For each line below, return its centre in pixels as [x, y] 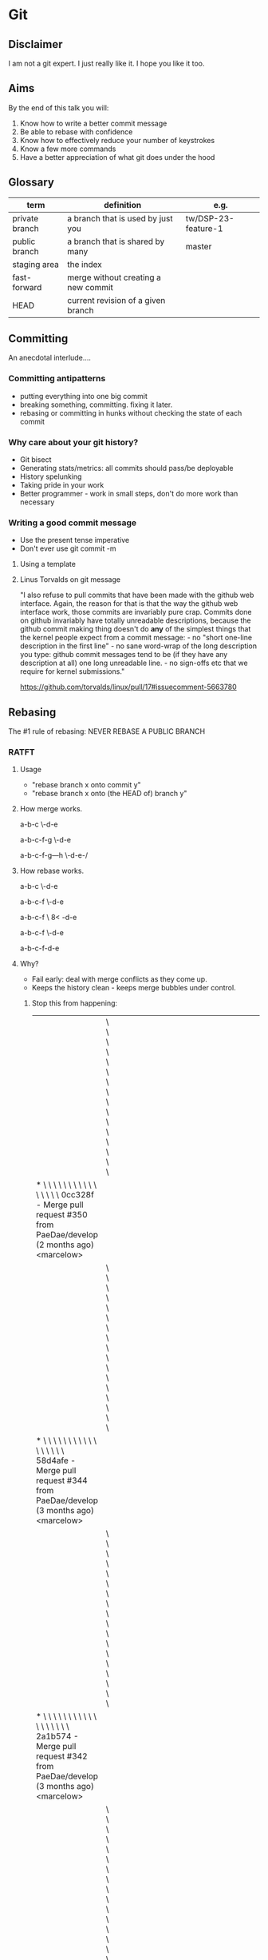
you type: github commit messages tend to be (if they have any [124, 655]
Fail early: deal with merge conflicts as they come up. [119, 979]
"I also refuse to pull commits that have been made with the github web [137, 595]
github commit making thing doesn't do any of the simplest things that [135, 629]
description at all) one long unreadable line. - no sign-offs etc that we [134, 663]
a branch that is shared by [116, 241]
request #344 [61, 1480]
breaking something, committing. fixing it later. [96, 404]
